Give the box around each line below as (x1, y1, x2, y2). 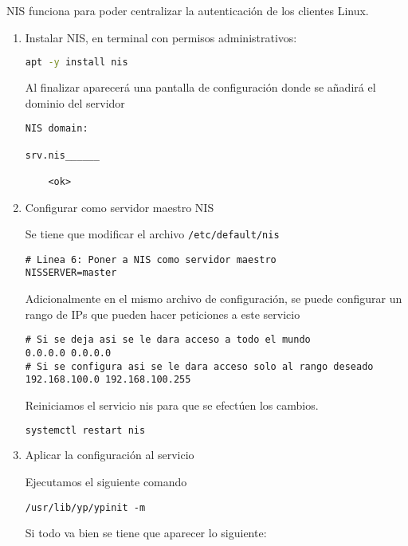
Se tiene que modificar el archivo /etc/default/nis (25, 226, 280, 242)
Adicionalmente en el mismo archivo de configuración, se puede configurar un (25, 290, 402, 307)
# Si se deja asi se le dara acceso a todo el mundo (25, 334, 311, 346)
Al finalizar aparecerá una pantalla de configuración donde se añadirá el (25, 79, 376, 96)
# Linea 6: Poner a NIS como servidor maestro (25, 253, 277, 265)
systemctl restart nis (25, 424, 146, 436)
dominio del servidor (25, 94, 125, 111)
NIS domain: (25, 123, 88, 135)
